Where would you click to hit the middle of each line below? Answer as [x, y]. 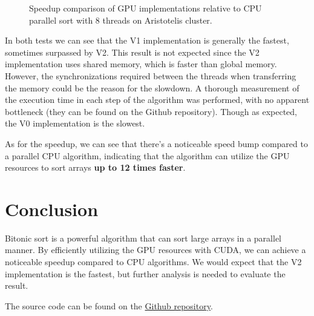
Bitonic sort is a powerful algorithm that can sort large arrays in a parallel [143, 238]
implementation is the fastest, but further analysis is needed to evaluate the [145, 273]
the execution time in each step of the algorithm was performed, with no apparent [157, 100]
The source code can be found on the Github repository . [109, 305]
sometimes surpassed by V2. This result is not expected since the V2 [132, 52]
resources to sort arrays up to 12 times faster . [95, 167]
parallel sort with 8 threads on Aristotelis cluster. [121, 20]
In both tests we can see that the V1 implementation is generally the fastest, [147, 40]
